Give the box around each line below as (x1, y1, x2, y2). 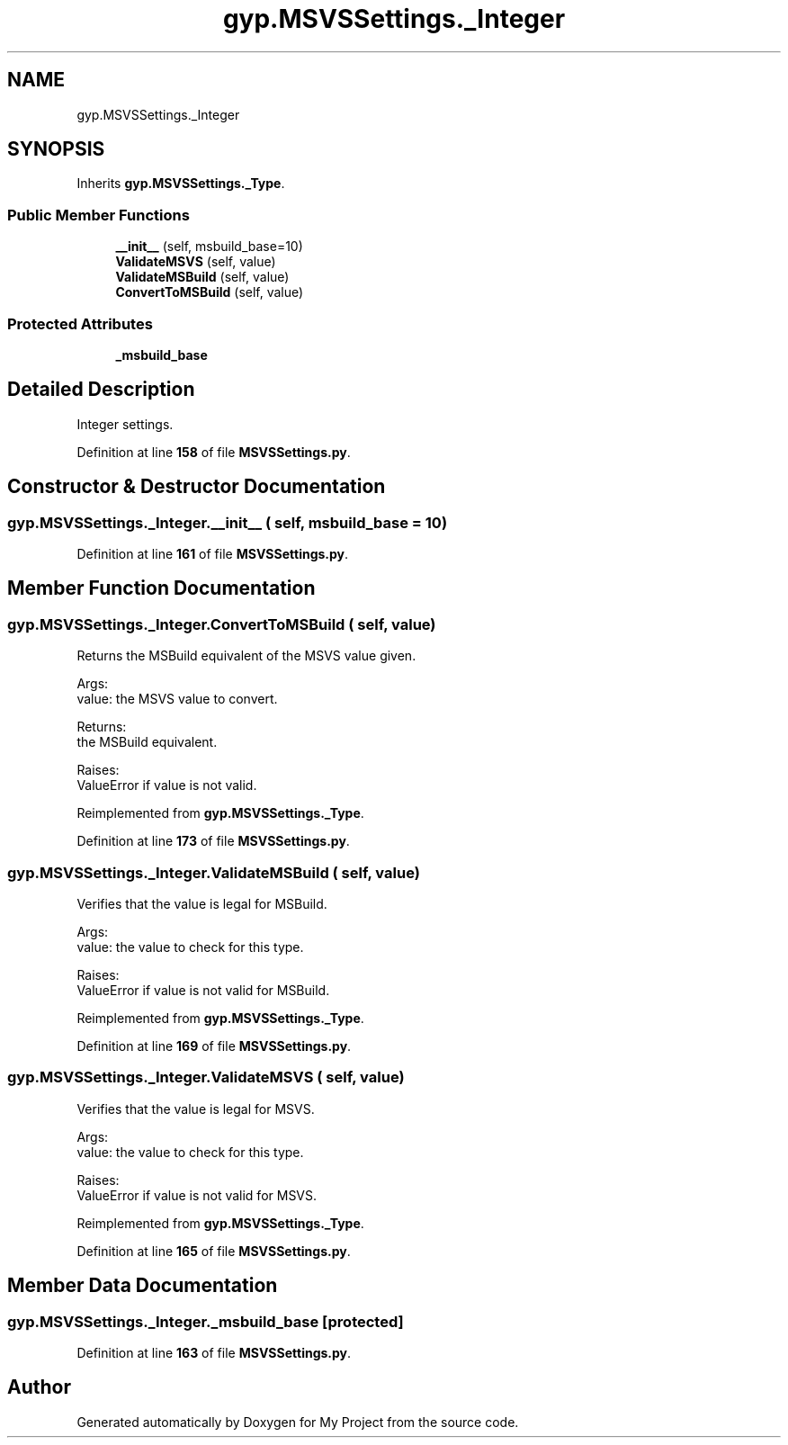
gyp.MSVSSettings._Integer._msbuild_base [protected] (7, 1312, 404, 1331)
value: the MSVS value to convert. (76, 691, 278, 707)
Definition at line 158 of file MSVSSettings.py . (76, 444, 351, 460)
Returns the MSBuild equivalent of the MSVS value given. (76, 648, 416, 664)
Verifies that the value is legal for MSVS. (76, 1100, 315, 1117)
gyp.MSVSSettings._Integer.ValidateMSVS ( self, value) (7, 1068, 405, 1087)
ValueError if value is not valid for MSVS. (76, 1187, 318, 1203)
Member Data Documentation (7, 1274, 278, 1297)
